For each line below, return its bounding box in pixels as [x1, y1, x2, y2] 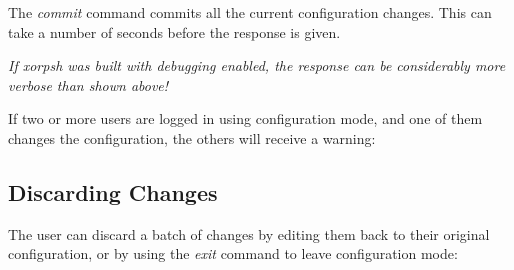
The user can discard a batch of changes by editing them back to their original [8, 223, 490, 244]
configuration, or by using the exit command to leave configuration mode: [8, 243, 458, 264]
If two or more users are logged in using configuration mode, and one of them [8, 108, 483, 129]
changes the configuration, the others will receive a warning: [8, 127, 376, 148]
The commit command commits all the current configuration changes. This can [8, 2, 492, 22]
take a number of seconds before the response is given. [8, 21, 341, 42]
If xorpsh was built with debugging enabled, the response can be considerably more [8, 55, 506, 76]
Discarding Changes [8, 176, 218, 207]
